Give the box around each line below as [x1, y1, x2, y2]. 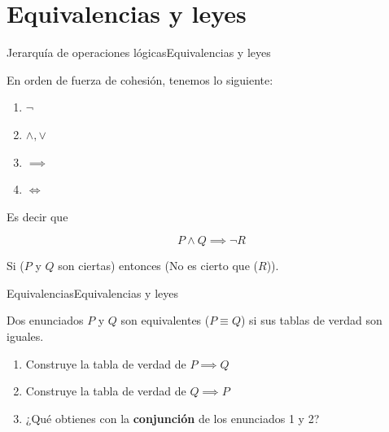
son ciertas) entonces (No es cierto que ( [58, 257, 258, 274]
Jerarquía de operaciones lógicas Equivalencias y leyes [7, 44, 271, 61]
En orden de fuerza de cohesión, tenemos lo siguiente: [7, 71, 273, 88]
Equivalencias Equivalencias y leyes [7, 284, 179, 301]
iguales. [7, 328, 44, 345]
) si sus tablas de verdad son [240, 312, 382, 329]
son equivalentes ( [120, 312, 210, 329]
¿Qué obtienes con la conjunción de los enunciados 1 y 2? [25, 409, 320, 426]
